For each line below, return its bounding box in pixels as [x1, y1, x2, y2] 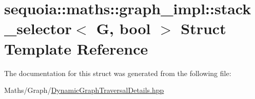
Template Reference [4, 38, 148, 59]
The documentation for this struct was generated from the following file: [4, 67, 231, 78]
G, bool [96, 18, 151, 39]
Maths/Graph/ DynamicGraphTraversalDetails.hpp [4, 85, 164, 95]
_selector [4, 18, 72, 39]
